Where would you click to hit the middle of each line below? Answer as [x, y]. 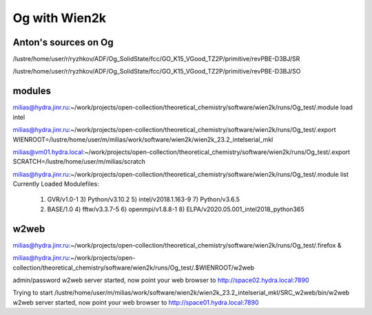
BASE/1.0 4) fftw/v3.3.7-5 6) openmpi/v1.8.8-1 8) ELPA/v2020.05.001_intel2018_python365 [176, 209]
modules [32, 91]
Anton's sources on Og [63, 42]
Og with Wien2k [60, 18]
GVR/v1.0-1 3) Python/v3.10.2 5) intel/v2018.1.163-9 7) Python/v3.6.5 [144, 199]
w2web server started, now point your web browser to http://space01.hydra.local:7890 [136, 302]
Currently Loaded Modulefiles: [56, 184]
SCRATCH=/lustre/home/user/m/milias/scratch [79, 162]
